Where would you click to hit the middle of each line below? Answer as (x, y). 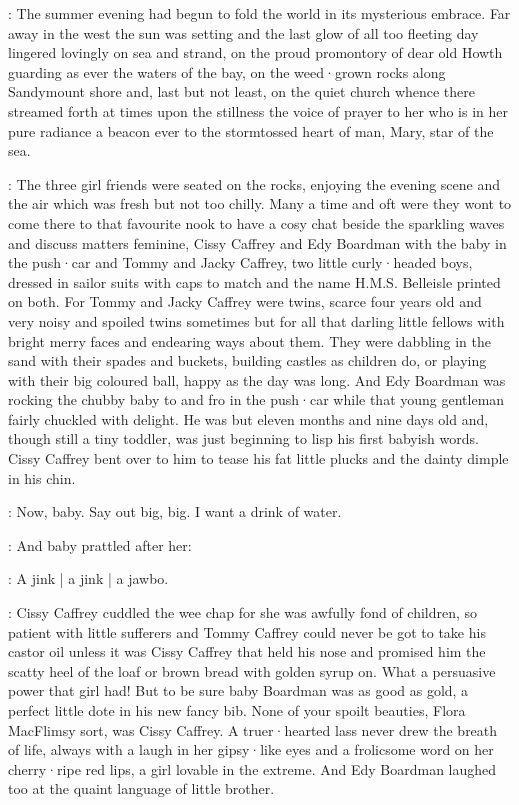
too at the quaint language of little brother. (141, 788)
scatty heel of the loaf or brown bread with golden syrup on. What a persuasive (252, 670)
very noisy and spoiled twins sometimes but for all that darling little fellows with (256, 320)
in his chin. (42, 477)
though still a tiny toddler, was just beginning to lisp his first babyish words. (243, 438)
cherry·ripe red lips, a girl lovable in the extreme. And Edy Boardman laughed (252, 768)
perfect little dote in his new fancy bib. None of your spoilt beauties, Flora (237, 710)
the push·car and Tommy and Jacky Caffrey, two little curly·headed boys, (240, 262)
